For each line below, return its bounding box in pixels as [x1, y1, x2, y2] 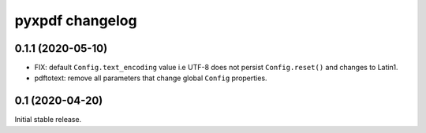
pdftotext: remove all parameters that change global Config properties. [34, 73, 267, 83]
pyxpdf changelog [14, 12, 137, 29]
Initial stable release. [14, 115, 82, 124]
